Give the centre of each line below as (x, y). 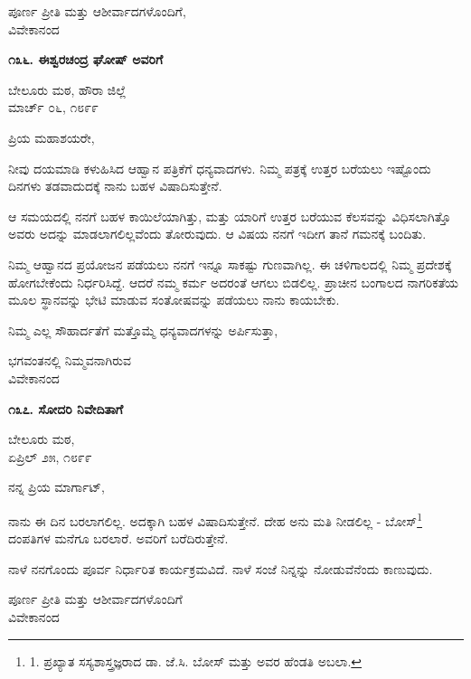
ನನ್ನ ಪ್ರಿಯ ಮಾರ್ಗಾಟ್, (57, 487)
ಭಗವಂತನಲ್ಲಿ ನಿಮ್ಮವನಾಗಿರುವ (70, 360)
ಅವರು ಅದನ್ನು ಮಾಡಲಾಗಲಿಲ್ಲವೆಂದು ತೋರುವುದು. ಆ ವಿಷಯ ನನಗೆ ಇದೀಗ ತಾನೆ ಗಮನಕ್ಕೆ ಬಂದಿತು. (217, 234)
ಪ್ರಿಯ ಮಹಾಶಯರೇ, (52, 137)
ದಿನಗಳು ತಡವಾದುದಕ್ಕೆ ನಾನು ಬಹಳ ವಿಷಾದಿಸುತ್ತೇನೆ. (115, 186)
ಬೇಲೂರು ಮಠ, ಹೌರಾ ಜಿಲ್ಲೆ (67, 89)
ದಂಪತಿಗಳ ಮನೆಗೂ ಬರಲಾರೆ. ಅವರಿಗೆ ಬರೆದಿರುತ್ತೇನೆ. (118, 538)
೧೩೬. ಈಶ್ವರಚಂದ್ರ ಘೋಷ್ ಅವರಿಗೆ (86, 59)
